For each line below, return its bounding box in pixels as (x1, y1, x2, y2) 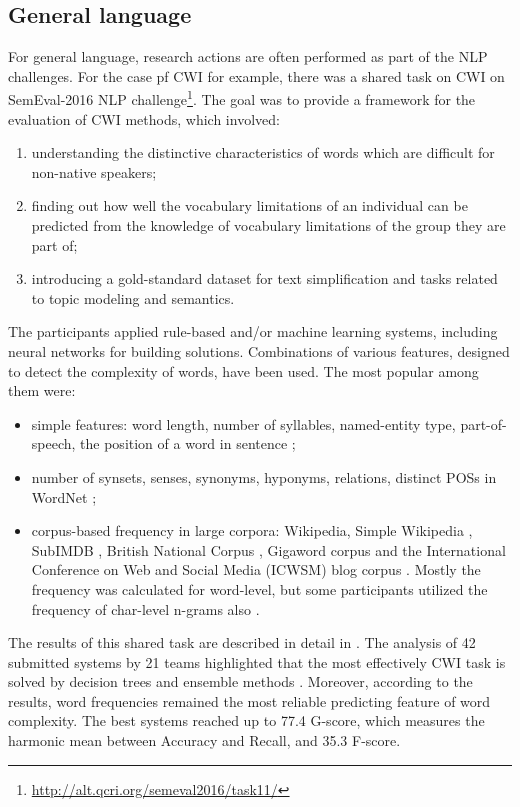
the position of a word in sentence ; (80, 433, 296, 454)
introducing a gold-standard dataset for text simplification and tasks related (31, 268, 498, 289)
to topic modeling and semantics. (31, 287, 235, 308)
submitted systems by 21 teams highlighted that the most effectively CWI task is (8, 651, 506, 672)
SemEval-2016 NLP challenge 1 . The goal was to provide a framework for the (8, 86, 476, 110)
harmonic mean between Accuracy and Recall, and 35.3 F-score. (8, 730, 401, 751)
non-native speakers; (31, 161, 157, 182)
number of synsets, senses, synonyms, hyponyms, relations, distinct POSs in (31, 466, 497, 487)
